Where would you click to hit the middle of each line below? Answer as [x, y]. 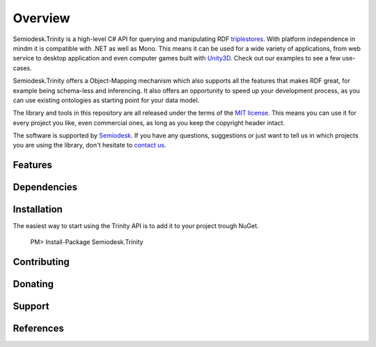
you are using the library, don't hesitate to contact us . [89, 145]
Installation [38, 210]
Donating [33, 284]
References [38, 328]
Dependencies [45, 187]
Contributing [41, 262]
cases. [22, 68]
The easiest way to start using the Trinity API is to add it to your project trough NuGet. [136, 226]
